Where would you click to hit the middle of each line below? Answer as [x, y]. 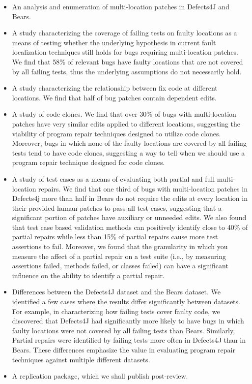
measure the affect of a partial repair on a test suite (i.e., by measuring [119, 256]
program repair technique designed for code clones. [88, 162]
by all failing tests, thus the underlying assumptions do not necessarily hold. [127, 71]
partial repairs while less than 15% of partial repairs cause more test [115, 237]
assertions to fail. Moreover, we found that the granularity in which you [120, 246]
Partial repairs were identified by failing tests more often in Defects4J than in [129, 340]
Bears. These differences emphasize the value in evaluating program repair [124, 350]
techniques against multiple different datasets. [81, 359]
